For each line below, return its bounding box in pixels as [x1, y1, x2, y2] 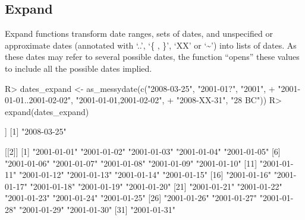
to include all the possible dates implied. [5, 62, 152, 74]
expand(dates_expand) [5, 105, 89, 117]
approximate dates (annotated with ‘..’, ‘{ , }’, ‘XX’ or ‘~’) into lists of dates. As [5, 39, 297, 51]
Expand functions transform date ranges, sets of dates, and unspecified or [5, 27, 273, 40]
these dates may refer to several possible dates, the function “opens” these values [5, 50, 300, 63]
